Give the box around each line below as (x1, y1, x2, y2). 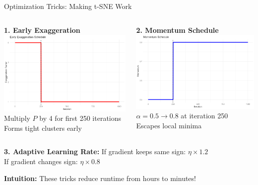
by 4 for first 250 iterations (39, 113, 122, 123)
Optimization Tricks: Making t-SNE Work (4, 1, 132, 11)
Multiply (4, 113, 30, 123)
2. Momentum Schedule (136, 24, 219, 35)
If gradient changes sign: (4, 156, 78, 166)
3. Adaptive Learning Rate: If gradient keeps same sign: (4, 146, 186, 157)
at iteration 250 (181, 110, 228, 121)
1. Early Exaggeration (4, 24, 80, 35)
